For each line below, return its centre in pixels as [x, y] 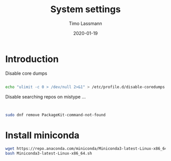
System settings [85, 9]
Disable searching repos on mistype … [46, 96]
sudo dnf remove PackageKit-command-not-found [55, 115]
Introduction [32, 59]
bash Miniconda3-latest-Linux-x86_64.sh [49, 153]
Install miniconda [42, 135]
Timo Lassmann [85, 23]
